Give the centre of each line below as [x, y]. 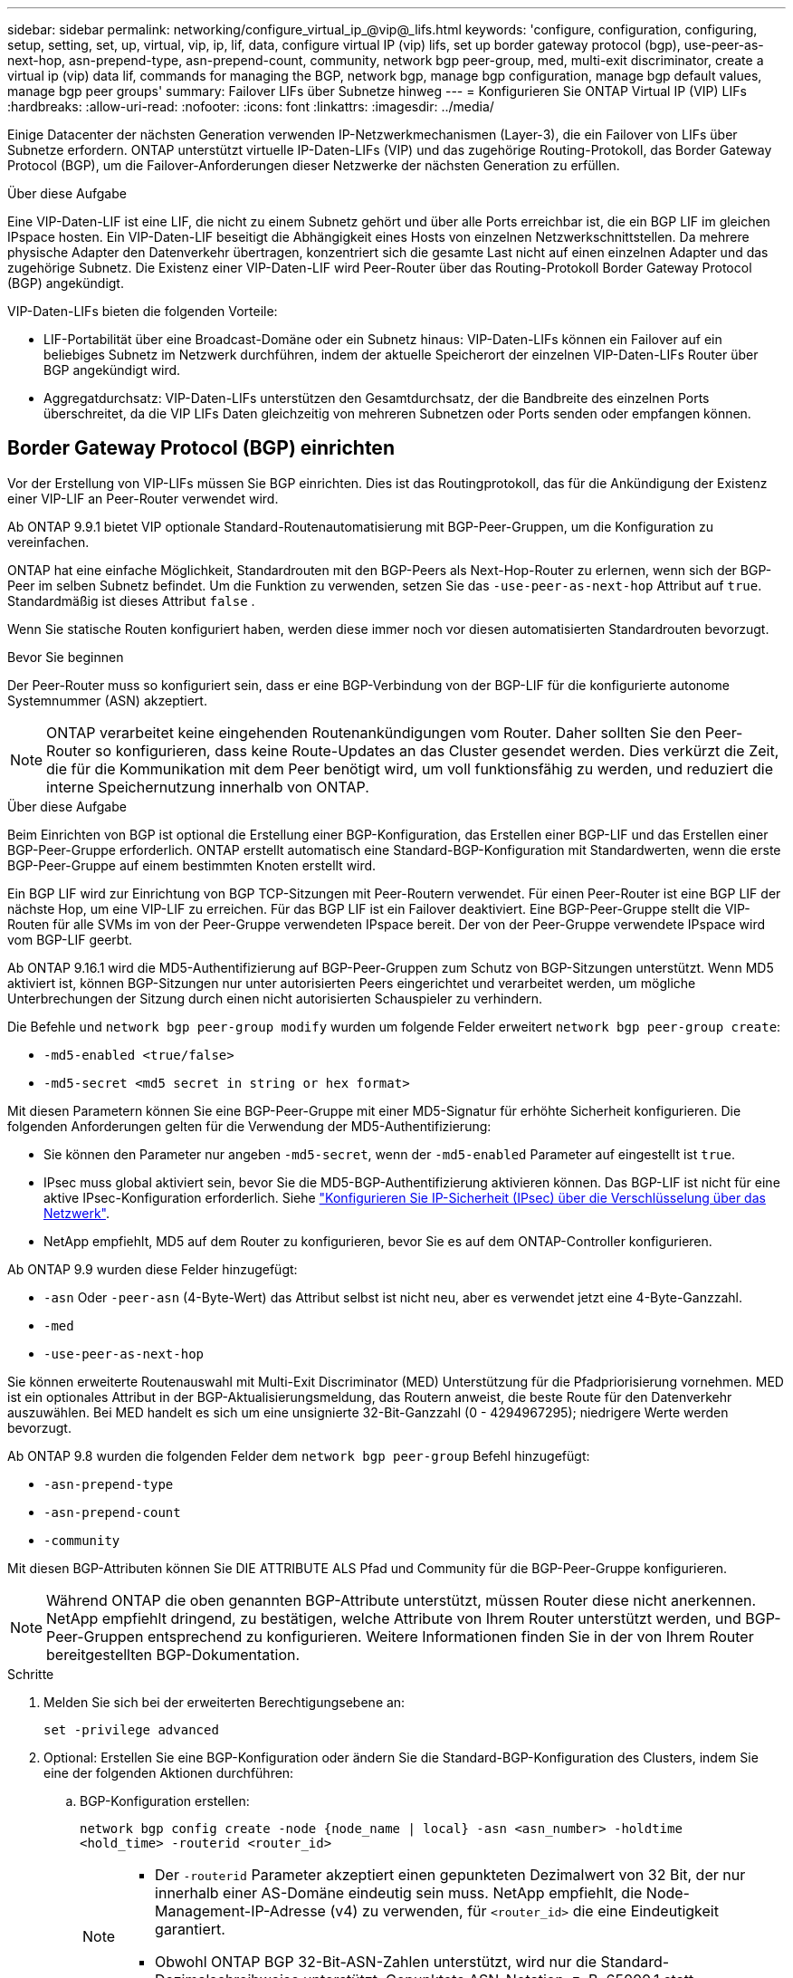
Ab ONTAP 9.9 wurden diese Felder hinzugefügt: [153, 1269]
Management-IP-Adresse [240, 1911]
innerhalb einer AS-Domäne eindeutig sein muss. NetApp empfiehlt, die [399, 1892]
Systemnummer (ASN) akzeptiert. [107, 700]
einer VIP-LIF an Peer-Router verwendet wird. [143, 498]
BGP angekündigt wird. [112, 370]
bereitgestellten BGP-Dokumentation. [173, 1654]
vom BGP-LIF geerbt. [70, 939]
